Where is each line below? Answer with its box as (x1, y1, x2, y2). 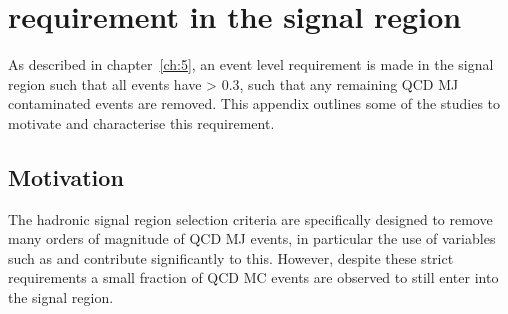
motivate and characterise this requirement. (8, 112, 275, 133)
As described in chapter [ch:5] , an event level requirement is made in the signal (8, 54, 494, 75)
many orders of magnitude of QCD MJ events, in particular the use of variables (8, 228, 496, 249)
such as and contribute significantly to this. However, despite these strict (8, 247, 454, 268)
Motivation (8, 161, 124, 192)
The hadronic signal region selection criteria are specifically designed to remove (8, 208, 493, 229)
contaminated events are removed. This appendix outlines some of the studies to (8, 93, 501, 114)
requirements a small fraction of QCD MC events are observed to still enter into (8, 267, 499, 288)
